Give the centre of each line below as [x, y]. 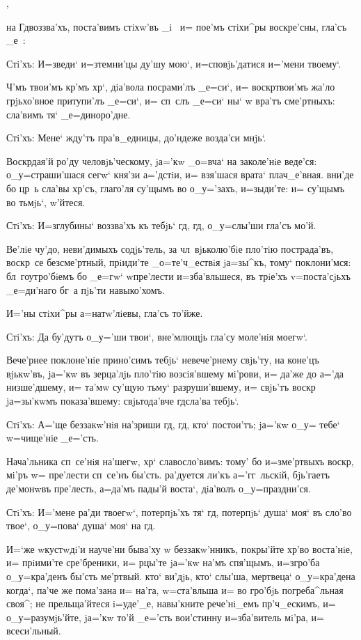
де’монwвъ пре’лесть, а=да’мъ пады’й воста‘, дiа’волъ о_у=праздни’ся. [159, 489]
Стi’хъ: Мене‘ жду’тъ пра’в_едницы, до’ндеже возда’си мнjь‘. [136, 138]
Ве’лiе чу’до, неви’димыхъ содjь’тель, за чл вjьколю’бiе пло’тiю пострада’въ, [170, 248]
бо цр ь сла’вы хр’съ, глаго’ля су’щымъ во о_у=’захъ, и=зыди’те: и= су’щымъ [176, 188]
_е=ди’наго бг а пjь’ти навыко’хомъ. [86, 289]
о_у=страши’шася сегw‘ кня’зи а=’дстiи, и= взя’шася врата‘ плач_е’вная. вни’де [180, 174]
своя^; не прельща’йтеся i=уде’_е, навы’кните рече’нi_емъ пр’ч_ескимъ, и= [171, 603]
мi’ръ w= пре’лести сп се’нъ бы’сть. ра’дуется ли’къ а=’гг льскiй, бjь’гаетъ [168, 475]
